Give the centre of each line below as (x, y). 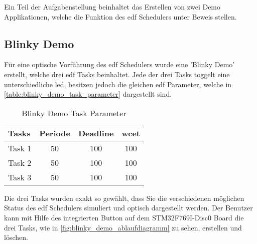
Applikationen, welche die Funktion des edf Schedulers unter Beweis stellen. (120, 16)
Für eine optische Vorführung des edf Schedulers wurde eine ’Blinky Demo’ (119, 64)
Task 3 (20, 177)
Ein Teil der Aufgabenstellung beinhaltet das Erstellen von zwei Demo (112, 7)
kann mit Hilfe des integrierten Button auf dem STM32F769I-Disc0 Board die (124, 217)
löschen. (16, 237)
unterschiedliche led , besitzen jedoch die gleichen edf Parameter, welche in (118, 84)
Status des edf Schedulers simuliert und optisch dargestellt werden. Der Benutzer (128, 208)
